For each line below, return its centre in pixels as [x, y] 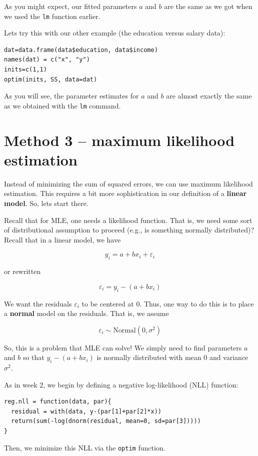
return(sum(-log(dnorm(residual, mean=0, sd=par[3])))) [106, 421]
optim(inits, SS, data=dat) [51, 79]
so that [33, 357]
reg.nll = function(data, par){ [58, 402]
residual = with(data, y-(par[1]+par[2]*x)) [86, 411]
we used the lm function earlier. [52, 16]
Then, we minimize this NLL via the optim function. [85, 447]
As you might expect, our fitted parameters [70, 6]
